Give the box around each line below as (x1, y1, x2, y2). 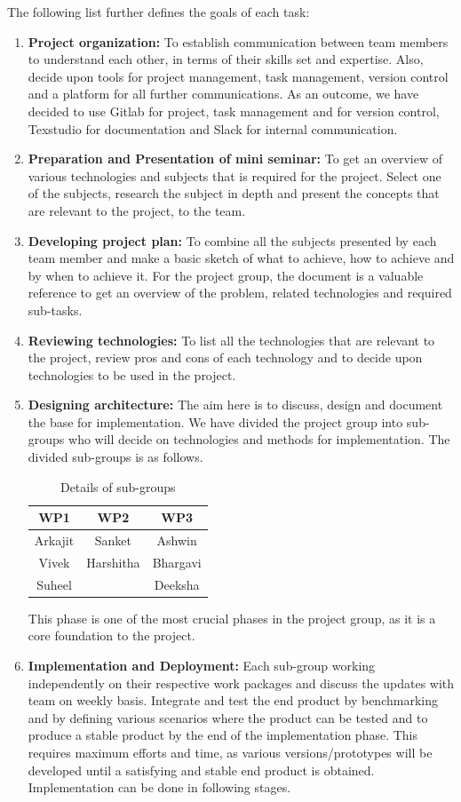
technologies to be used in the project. (28, 365, 236, 384)
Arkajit (34, 531, 75, 550)
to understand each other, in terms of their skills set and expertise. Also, (28, 50, 424, 68)
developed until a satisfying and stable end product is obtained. (28, 760, 375, 779)
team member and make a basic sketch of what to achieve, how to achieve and (28, 249, 455, 267)
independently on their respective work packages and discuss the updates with (28, 673, 455, 692)
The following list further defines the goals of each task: (7, 3, 310, 20)
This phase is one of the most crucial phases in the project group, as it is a (28, 608, 436, 627)
